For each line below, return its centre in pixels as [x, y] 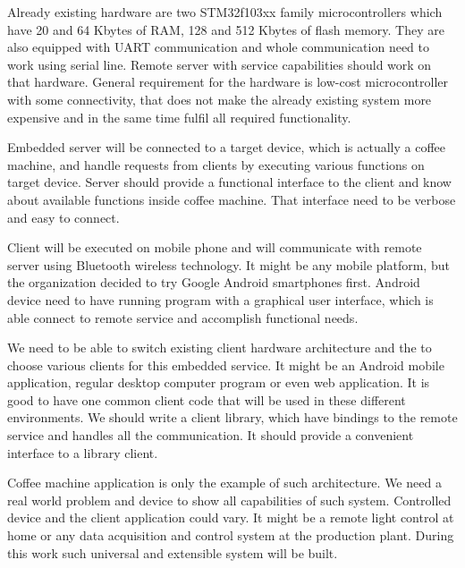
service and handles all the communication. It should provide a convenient [211, 435]
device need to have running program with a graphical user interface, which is [220, 299]
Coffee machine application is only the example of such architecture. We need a [224, 483]
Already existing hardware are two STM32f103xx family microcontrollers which [225, 12]
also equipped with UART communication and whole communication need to [219, 47]
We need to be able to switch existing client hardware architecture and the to [220, 348]
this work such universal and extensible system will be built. [173, 552]
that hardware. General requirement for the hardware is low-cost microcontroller [228, 82]
